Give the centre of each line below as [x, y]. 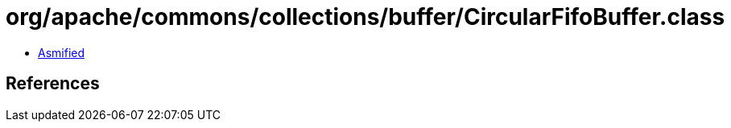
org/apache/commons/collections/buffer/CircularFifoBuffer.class [365, 17]
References [53, 84]
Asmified [62, 52]
